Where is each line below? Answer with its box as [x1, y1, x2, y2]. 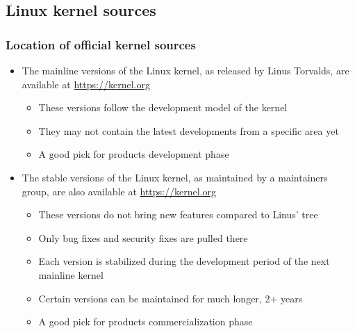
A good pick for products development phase [38, 147, 229, 161]
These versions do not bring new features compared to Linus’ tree [38, 207, 318, 222]
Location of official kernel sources [6, 35, 196, 53]
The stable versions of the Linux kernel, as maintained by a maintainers [22, 170, 328, 184]
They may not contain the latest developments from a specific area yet [38, 123, 339, 138]
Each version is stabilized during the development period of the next [38, 254, 330, 268]
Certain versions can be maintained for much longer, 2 [38, 291, 270, 305]
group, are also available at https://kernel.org [22, 184, 216, 198]
